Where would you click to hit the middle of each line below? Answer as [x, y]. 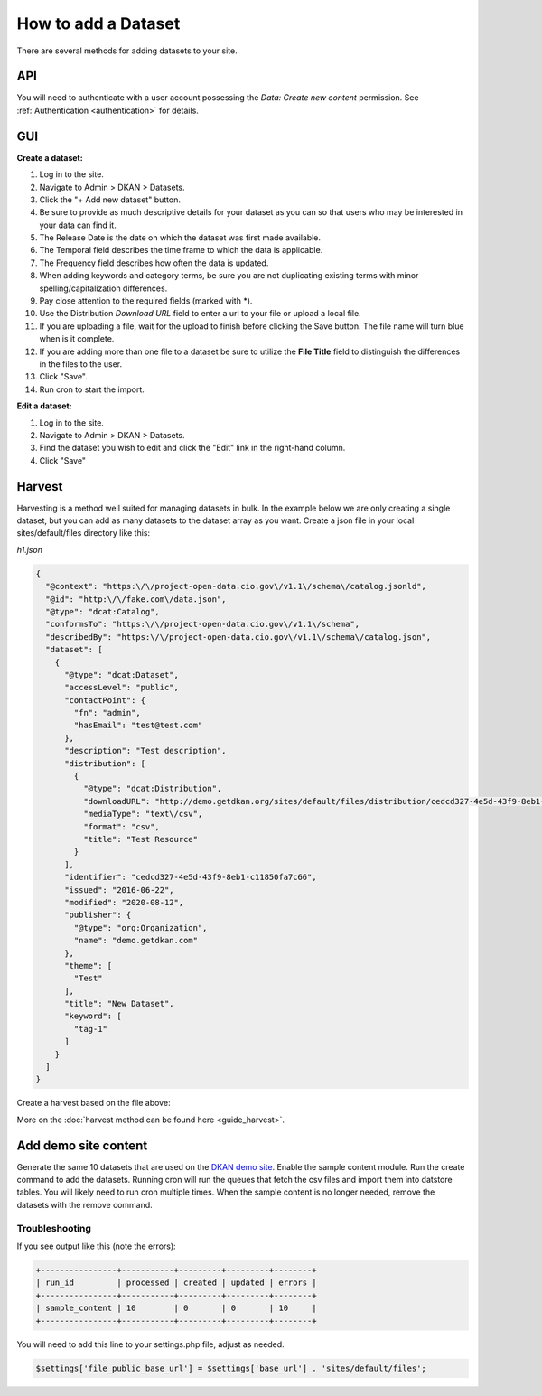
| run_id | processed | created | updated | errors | [176, 1283]
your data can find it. [78, 225]
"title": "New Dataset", [120, 1004]
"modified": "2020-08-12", [124, 902]
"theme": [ [89, 965]
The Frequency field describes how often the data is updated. [154, 263]
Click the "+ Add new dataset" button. [110, 200]
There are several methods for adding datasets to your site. [127, 51]
